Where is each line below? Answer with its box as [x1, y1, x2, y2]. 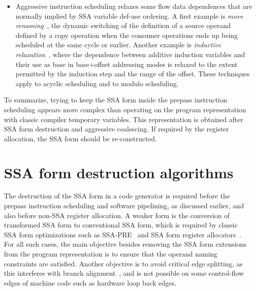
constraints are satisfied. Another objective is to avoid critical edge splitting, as [4, 258, 243, 268]
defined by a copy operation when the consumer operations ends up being [15, 30, 238, 40]
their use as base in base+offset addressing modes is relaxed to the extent [15, 59, 238, 69]
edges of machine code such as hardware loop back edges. [4, 277, 177, 288]
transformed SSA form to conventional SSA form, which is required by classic [4, 220, 238, 230]
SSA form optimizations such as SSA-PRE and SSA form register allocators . [4, 229, 242, 239]
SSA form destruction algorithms [4, 162, 234, 182]
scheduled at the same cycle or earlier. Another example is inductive [15, 39, 221, 50]
